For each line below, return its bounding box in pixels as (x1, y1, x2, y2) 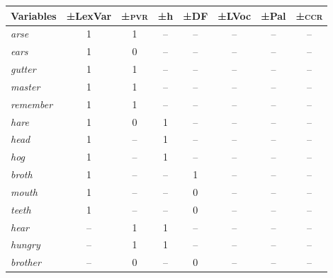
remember (11, 96, 53, 111)
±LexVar (66, 8, 112, 23)
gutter (11, 62, 36, 76)
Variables (11, 8, 57, 23)
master (11, 79, 40, 93)
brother (11, 255, 41, 270)
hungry (11, 237, 40, 252)
